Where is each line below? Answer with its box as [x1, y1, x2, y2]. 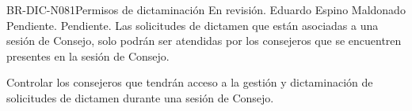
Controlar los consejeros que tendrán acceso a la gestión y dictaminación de [6, 74, 373, 91]
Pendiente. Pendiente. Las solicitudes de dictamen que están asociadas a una [6, 17, 379, 33]
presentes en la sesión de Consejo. [6, 47, 170, 64]
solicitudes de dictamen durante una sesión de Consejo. [6, 89, 274, 105]
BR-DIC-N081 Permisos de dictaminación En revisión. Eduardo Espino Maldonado [6, 2, 406, 17]
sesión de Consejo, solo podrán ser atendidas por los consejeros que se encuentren [6, 32, 402, 49]
